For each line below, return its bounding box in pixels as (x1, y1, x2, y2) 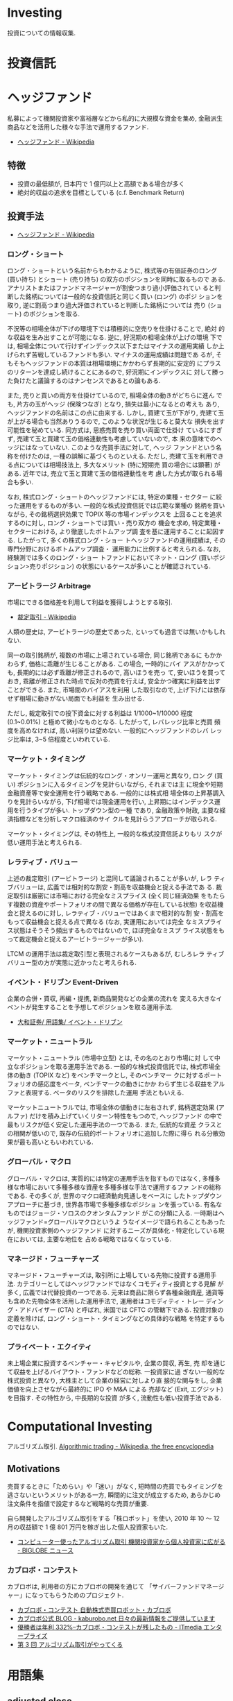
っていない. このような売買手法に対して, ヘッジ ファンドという (37, 443, 216, 452)
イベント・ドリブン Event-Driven (7, 977, 119, 986)
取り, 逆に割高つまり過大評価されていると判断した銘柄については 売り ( (7, 300, 210, 309)
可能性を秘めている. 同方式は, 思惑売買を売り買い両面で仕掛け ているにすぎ (7, 425, 223, 434)
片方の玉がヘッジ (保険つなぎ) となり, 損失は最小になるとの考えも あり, (16, 400, 220, 408)
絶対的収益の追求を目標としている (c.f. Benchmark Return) (17, 188, 185, 196)
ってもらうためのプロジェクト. (37, 1591, 124, 1600)
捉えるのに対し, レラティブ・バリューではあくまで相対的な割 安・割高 (19, 909, 218, 917)
